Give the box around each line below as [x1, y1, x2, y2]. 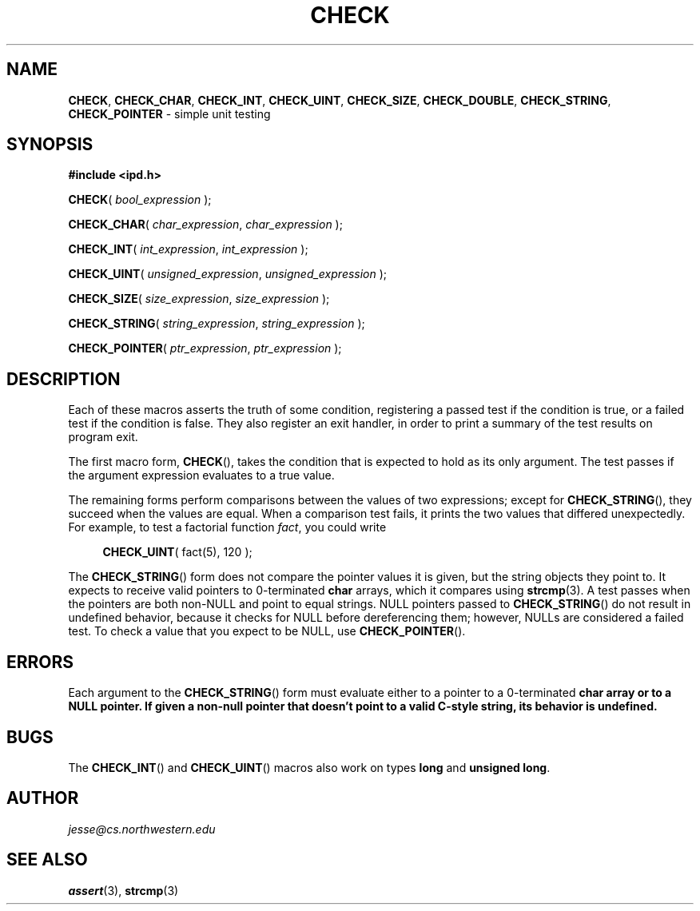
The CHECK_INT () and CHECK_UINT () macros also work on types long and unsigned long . [68, 760, 551, 774]
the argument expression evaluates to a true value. [68, 468, 335, 483]
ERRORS [6, 651, 74, 672]
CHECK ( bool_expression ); [68, 193, 212, 207]
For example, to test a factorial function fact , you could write [68, 520, 387, 535]
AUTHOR [6, 788, 79, 809]
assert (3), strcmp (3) [68, 883, 179, 897]
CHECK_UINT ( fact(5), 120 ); [102, 545, 253, 559]
